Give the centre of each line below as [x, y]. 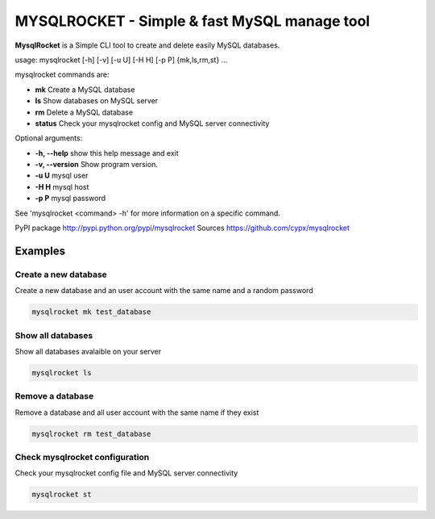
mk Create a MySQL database [85, 90]
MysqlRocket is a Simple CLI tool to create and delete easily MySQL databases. [147, 45]
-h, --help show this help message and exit [107, 153]
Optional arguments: [49, 138]
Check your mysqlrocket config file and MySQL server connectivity [126, 473]
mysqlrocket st [62, 495]
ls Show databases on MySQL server [97, 101]
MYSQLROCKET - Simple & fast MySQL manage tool [193, 21]
